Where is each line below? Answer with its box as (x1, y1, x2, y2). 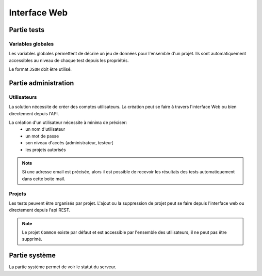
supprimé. (22, 236, 43, 242)
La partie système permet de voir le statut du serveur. (9, 264, 116, 270)
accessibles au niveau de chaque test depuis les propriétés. (9, 57, 129, 63)
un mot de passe (25, 133, 59, 139)
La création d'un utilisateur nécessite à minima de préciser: (9, 120, 127, 125)
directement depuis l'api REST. (9, 207, 70, 213)
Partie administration (9, 79, 74, 87)
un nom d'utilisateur (25, 126, 65, 132)
